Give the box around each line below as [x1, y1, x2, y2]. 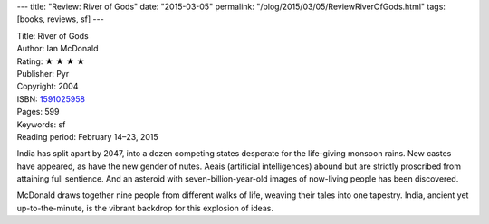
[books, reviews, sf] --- [16, 14, 104, 24]
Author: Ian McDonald [16, 43, 99, 54]
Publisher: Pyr [16, 68, 70, 79]
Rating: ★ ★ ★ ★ [16, 55, 85, 67]
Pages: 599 [16, 107, 60, 117]
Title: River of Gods [16, 30, 90, 41]
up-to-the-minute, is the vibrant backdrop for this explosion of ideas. [16, 202, 273, 213]
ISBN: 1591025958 [16, 93, 86, 104]
